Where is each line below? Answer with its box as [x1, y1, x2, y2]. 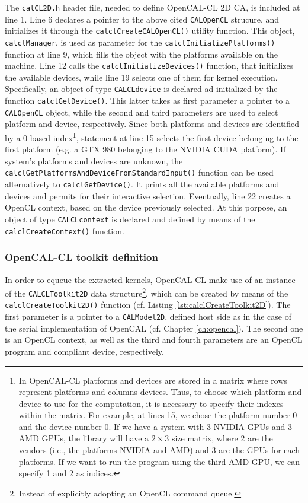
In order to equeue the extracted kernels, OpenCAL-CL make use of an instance [5, 273, 296, 285]
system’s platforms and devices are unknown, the [5, 154, 183, 167]
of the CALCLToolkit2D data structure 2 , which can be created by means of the [5, 285, 288, 299]
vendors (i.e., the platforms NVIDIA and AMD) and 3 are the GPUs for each [18, 444, 300, 456]
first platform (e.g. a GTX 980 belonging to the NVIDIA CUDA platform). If [5, 143, 286, 155]
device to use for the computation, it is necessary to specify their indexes [18, 397, 284, 409]
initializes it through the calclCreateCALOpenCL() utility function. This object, [5, 24, 295, 37]
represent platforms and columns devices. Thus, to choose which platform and [18, 386, 302, 398]
